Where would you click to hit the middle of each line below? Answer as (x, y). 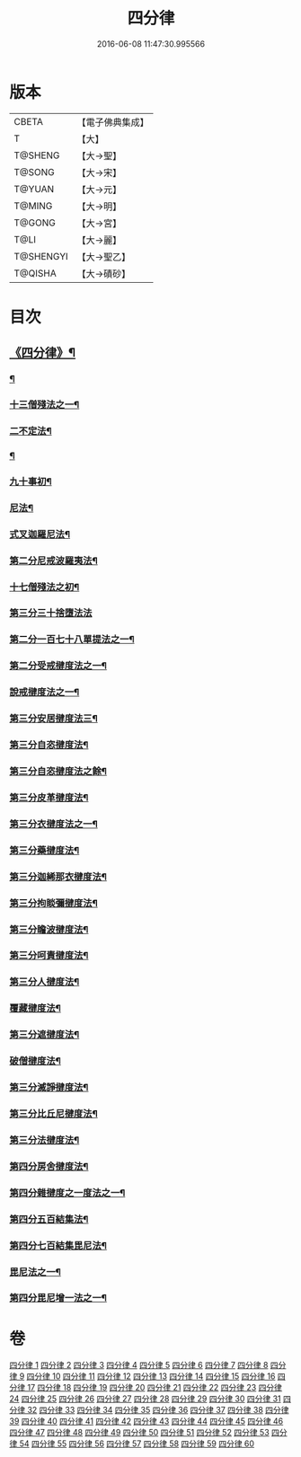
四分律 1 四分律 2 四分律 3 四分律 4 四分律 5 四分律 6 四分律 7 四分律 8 (139, 1365)
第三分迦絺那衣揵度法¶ (58, 877)
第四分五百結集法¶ (49, 1219)
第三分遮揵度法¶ (44, 1035)
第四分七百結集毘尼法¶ (58, 1245)
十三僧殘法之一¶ (44, 405)
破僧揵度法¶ (35, 1061)
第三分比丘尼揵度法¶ (54, 1113)
